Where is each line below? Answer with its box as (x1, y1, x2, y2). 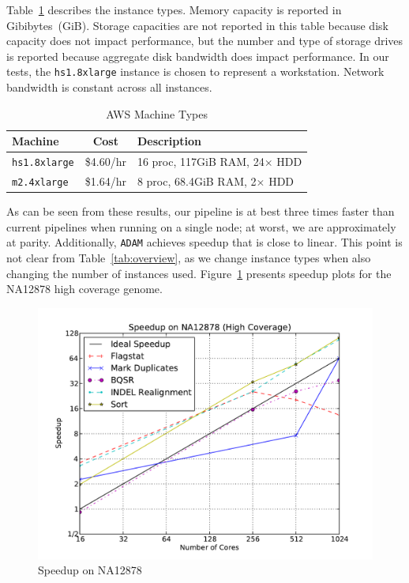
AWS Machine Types (106, 105, 208, 122)
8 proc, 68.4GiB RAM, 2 (137, 173, 257, 189)
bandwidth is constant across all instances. (6, 79, 212, 96)
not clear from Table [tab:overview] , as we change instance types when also (6, 249, 371, 265)
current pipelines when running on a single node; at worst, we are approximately (6, 218, 396, 235)
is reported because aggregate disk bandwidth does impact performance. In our (6, 47, 389, 64)
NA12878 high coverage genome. (6, 280, 163, 297)
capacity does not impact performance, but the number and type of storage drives (6, 32, 403, 49)
